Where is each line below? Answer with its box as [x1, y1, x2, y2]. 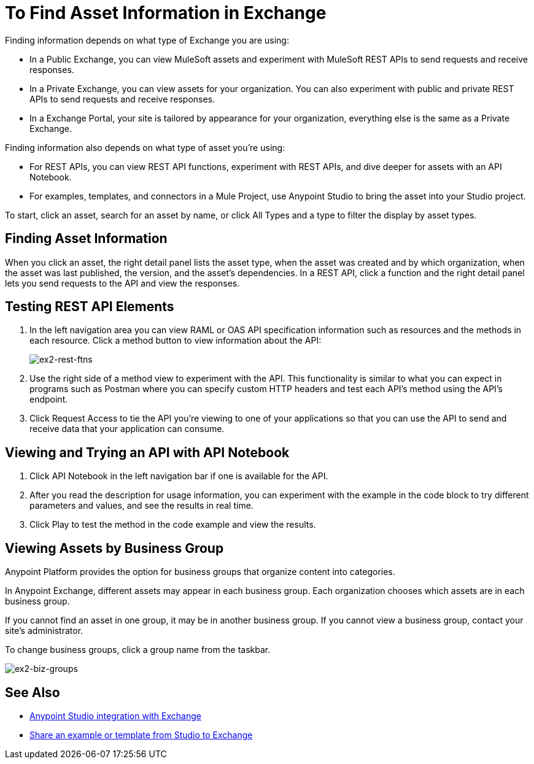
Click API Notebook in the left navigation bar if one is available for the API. [29, 471, 328, 482]
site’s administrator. [5, 625, 83, 636]
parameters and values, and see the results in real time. [29, 500, 253, 511]
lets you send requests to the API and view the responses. [5, 277, 240, 288]
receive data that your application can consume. [29, 423, 225, 434]
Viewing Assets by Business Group [5, 540, 224, 556]
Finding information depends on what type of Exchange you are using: [5, 34, 289, 45]
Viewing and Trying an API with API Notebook [5, 444, 290, 460]
